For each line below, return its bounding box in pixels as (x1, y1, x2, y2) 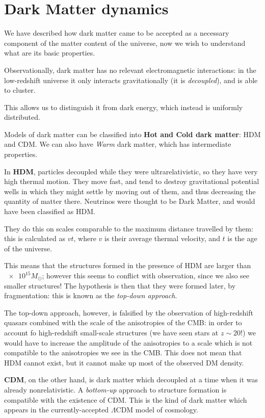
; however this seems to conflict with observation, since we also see (42, 270, 250, 280)
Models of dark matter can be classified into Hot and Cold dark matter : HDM (4, 128, 261, 139)
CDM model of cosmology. (116, 404, 198, 415)
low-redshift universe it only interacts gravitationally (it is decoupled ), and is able (4, 74, 258, 85)
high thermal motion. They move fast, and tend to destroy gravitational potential (4, 176, 259, 187)
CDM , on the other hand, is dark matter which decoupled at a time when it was (4, 374, 258, 385)
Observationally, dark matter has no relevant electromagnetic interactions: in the (4, 64, 256, 75)
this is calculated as (4, 233, 65, 244)
